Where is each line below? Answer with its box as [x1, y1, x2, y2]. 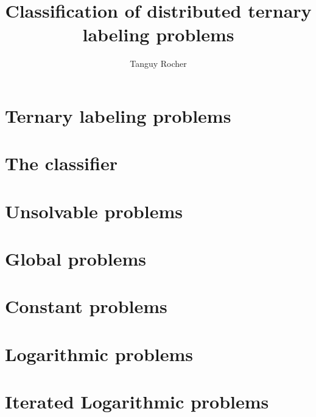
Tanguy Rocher [130, 57, 187, 70]
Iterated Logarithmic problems [5, 389, 269, 414]
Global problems [5, 246, 146, 271]
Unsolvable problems [5, 198, 183, 223]
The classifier [5, 151, 118, 176]
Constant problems [5, 294, 167, 319]
